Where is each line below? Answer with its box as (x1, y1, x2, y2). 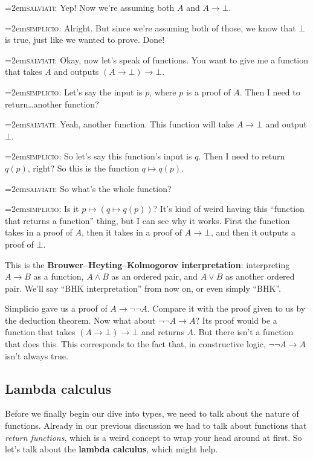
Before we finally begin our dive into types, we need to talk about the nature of (5, 407, 299, 420)
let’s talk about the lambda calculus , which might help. (5, 443, 218, 455)
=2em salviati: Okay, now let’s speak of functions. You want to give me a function (5, 53, 309, 66)
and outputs (54, 65, 99, 78)
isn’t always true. (5, 349, 68, 362)
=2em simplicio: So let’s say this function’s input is (5, 150, 192, 162)
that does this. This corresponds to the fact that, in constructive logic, (5, 338, 266, 350)
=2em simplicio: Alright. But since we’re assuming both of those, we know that (5, 21, 296, 34)
